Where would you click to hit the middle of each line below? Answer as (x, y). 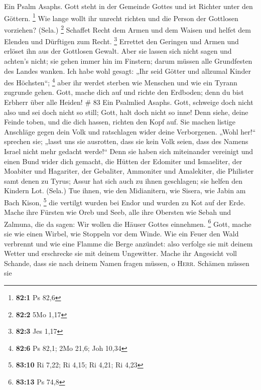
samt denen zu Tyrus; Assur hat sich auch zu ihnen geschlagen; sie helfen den (123, 180)
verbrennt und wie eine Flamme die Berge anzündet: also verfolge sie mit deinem (128, 243)
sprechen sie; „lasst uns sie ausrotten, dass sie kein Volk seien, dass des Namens (126, 141)
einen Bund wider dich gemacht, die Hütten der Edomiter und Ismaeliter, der (123, 161)
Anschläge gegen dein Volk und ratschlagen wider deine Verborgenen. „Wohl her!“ (130, 131)
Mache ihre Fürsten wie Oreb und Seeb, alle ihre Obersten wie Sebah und (118, 212)
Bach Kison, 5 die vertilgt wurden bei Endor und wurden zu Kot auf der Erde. (125, 201)
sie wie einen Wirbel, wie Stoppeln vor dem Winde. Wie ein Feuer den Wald (121, 233)
